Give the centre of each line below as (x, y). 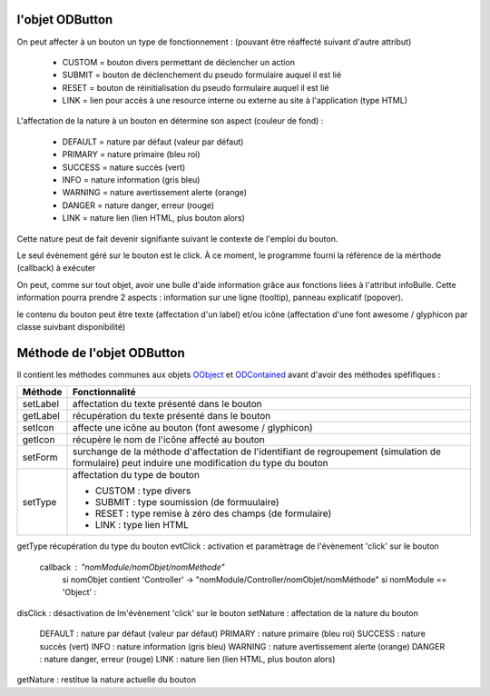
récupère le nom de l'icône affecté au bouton (168, 440)
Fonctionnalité (104, 393)
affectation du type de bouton (136, 475)
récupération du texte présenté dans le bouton (171, 416)
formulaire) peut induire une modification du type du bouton (200, 463)
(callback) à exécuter (56, 268)
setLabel (40, 404)
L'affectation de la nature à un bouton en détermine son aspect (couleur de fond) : (170, 121)
